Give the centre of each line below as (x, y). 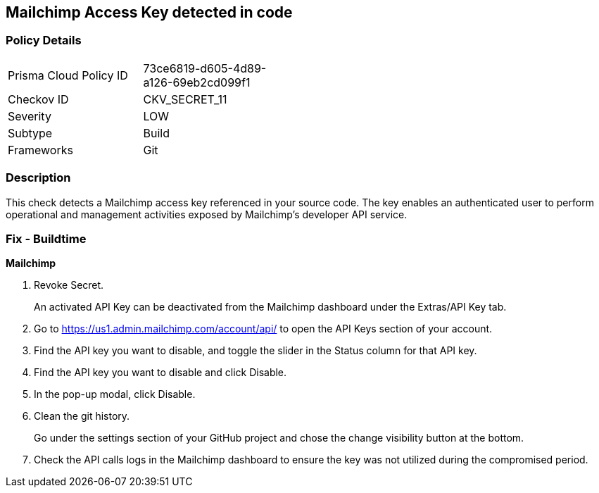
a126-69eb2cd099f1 (197, 82)
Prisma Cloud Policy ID (68, 75)
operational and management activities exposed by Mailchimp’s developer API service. (207, 214)
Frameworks (40, 150)
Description (38, 178)
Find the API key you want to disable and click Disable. (160, 373)
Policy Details (44, 40)
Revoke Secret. (69, 285)
